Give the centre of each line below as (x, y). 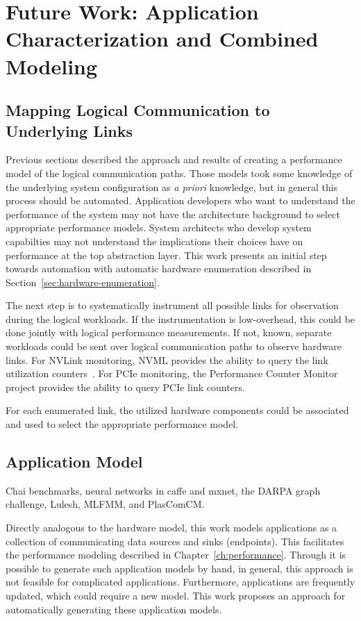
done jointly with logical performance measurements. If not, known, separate (169, 332)
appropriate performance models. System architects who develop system (159, 227)
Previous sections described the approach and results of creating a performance (174, 159)
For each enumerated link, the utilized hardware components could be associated (177, 410)
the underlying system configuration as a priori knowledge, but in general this (172, 187)
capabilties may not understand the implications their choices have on (154, 241)
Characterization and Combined (162, 39)
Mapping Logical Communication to (138, 110)
